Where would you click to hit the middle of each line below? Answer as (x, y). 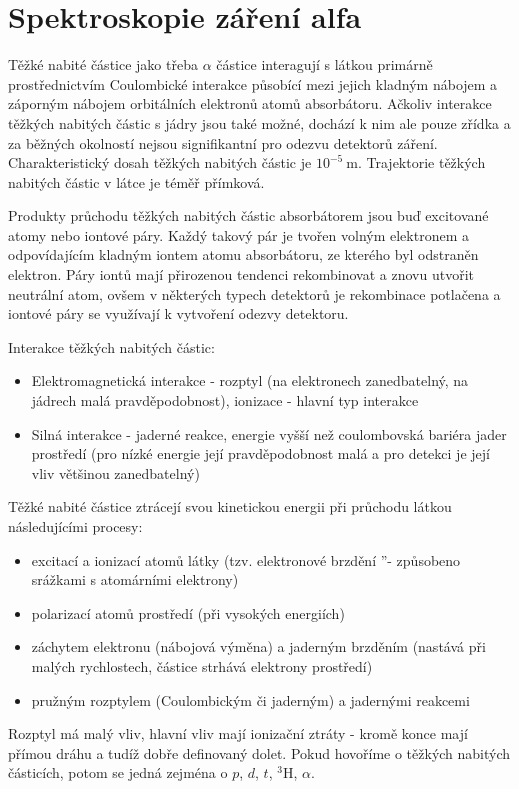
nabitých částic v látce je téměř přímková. (136, 181)
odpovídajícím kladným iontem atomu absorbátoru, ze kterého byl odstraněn (243, 254)
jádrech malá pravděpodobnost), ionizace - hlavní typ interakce (225, 400)
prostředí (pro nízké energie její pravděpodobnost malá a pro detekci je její (260, 453)
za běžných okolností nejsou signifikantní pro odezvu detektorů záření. (223, 142)
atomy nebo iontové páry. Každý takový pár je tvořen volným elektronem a (238, 234)
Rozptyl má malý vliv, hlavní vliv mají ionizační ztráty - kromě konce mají (238, 733)
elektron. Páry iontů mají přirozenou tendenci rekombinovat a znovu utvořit (241, 274)
